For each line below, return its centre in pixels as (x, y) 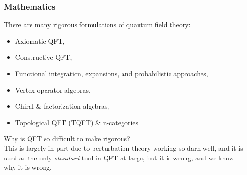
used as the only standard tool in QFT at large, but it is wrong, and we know (119, 157)
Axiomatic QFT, (40, 40)
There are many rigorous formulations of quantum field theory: (97, 24)
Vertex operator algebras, (53, 89)
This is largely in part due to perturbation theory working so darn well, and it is (123, 148)
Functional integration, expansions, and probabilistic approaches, (112, 73)
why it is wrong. (28, 167)
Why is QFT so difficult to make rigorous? (67, 138)
